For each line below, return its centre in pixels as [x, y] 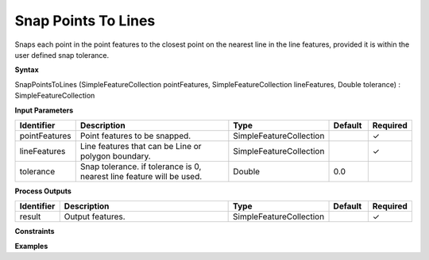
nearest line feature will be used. [141, 176]
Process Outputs [43, 191]
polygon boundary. [115, 156]
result [30, 216]
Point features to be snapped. [135, 136]
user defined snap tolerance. [62, 55]
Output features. [95, 216]
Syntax [27, 70]
